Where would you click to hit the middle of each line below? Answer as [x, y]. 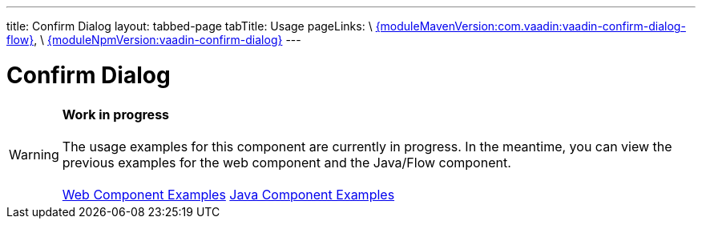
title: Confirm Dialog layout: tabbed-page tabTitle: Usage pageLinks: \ [190, 26]
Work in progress [116, 114]
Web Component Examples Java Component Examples [228, 194]
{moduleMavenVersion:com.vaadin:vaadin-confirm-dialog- [531, 26]
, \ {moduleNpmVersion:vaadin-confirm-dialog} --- [167, 40]
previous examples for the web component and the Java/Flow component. [286, 162]
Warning [34, 154]
